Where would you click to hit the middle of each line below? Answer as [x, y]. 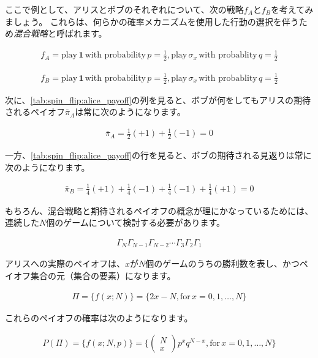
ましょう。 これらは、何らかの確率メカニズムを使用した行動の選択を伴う [152, 21]
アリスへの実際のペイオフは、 [65, 263]
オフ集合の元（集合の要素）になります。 [94, 275]
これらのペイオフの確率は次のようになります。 [99, 317]
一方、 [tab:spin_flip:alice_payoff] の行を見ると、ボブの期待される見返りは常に [158, 155]
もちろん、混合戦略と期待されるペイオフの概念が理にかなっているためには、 [159, 210]
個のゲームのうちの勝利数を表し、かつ [222, 263]
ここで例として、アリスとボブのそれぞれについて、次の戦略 [124, 9]
